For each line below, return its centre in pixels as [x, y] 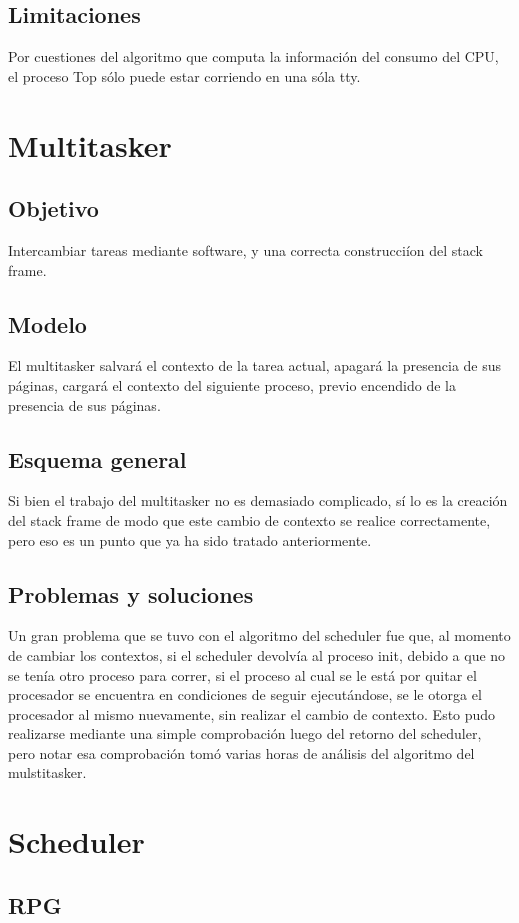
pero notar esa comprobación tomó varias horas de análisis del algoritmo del [241, 752]
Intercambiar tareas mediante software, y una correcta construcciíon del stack [245, 249]
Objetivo [53, 208]
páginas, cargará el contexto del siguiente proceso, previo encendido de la [232, 384]
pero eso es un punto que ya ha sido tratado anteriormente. [190, 539]
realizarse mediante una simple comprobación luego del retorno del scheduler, [245, 733]
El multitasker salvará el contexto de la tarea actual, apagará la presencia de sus [255, 365]
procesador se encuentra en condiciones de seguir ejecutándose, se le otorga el [245, 694]
